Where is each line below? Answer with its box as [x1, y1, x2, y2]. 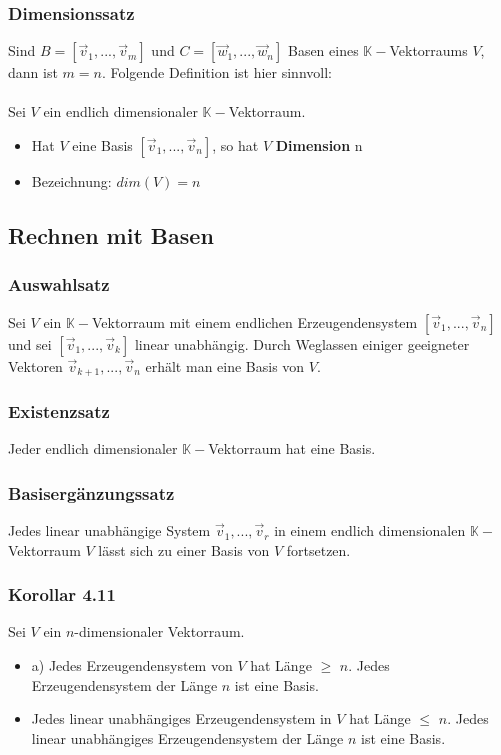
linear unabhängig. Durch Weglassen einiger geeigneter [134, 333, 470, 354]
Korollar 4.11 [8, 582, 116, 607]
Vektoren [8, 355, 63, 376]
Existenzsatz [8, 398, 110, 423]
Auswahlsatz [8, 272, 110, 297]
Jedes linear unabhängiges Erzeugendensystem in [31, 708, 332, 729]
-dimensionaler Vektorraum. [74, 621, 245, 642]
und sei [8, 333, 52, 354]
